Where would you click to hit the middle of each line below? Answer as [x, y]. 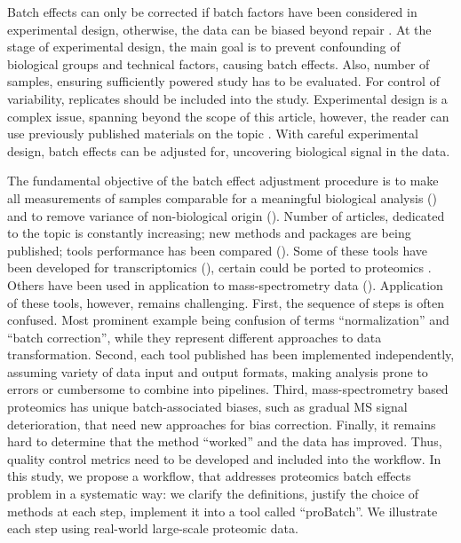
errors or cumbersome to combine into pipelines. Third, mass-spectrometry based [228, 389]
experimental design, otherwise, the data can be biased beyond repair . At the [219, 29]
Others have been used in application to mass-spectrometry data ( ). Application [225, 284]
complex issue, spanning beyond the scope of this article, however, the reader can [228, 116]
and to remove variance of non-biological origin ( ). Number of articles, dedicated [226, 215]
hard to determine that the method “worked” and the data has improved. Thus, [225, 441]
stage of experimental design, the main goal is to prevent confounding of [204, 47]
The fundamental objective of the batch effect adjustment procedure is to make [223, 181]
